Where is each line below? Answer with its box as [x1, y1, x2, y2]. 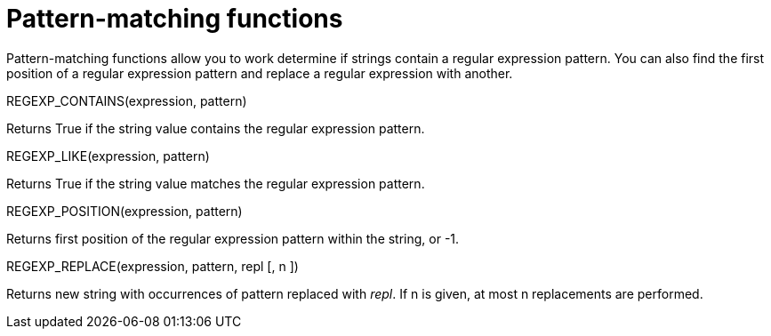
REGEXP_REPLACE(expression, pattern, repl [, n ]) [6, 258, 299, 274]
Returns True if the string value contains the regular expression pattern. [6, 120, 425, 136]
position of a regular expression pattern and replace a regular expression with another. [6, 65, 513, 81]
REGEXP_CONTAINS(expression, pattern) [6, 92, 247, 108]
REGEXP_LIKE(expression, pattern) [6, 148, 210, 164]
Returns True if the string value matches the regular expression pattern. [6, 175, 425, 191]
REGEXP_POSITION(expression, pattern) [6, 203, 243, 219]
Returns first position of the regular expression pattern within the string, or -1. [6, 230, 460, 246]
